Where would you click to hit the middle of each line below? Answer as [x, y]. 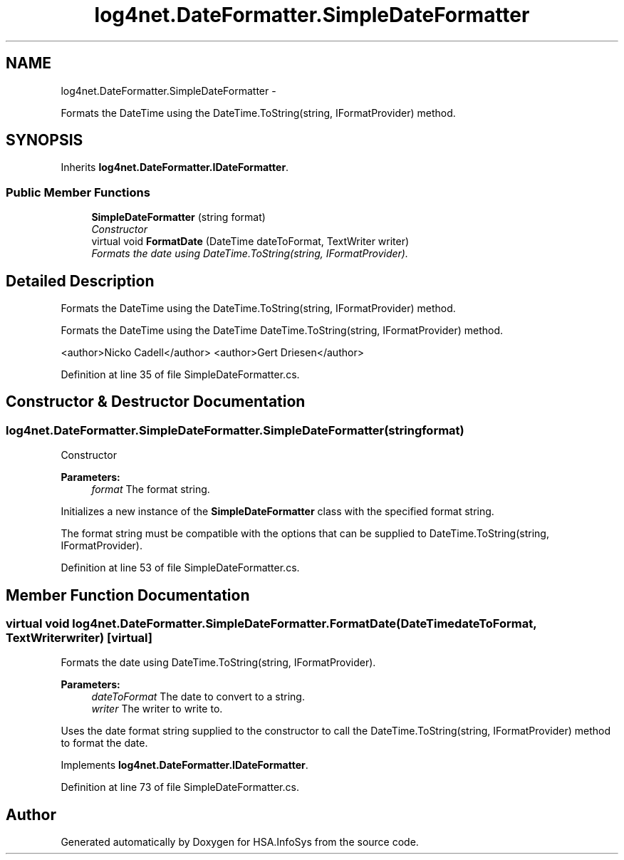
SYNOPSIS [45, 140]
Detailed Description [80, 281]
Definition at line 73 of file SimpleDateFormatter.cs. [180, 787]
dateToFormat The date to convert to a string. [198, 697]
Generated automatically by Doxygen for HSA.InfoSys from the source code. [240, 842]
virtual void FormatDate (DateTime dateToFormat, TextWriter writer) [250, 242]
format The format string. [151, 489]
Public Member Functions [78, 192]
